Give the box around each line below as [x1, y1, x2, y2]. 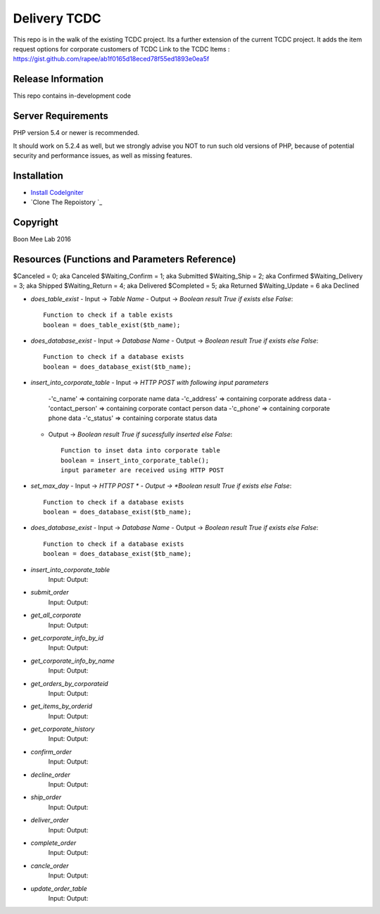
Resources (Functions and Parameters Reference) [13, 253, 236, 265]
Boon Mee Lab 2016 [13, 235, 72, 243]
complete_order [30, 839, 77, 847]
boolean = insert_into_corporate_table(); [61, 456, 210, 464]
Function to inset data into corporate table [61, 447, 221, 455]
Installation [13, 170, 63, 182]
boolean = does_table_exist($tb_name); [43, 321, 181, 329]
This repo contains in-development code [13, 91, 132, 100]
